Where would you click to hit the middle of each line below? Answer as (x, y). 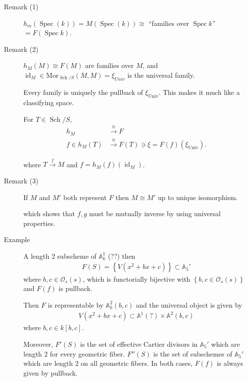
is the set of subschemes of (193, 353)
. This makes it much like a (199, 92)
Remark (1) (21, 6)
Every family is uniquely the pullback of (83, 92)
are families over (109, 65)
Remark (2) (21, 49)
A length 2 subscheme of (60, 256)
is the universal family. (161, 75)
